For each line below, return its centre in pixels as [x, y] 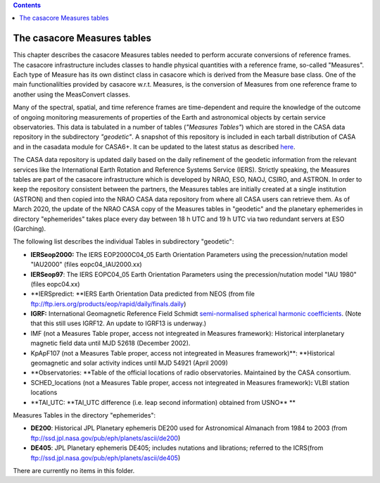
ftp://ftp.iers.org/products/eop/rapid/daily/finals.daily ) [108, 303]
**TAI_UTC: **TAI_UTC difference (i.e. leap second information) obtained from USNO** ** [163, 402]
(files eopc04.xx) [55, 284]
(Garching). [30, 228]
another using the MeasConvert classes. [71, 94]
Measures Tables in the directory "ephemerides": [84, 415]
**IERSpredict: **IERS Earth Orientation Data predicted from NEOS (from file [142, 294]
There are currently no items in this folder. [74, 470]
